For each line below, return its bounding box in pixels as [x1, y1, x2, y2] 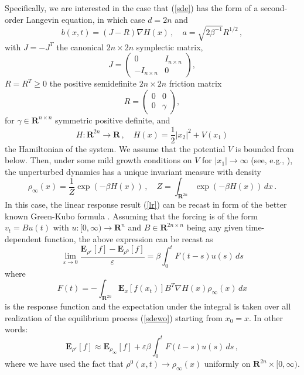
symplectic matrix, [136, 40, 203, 53]
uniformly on [204, 357, 251, 370]
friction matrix [169, 77, 222, 90]
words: [5, 323, 28, 335]
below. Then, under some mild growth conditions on [5, 154, 192, 166]
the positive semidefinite [49, 77, 137, 90]
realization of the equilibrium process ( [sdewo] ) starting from [5, 311, 223, 324]
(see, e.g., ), [251, 154, 293, 166]
